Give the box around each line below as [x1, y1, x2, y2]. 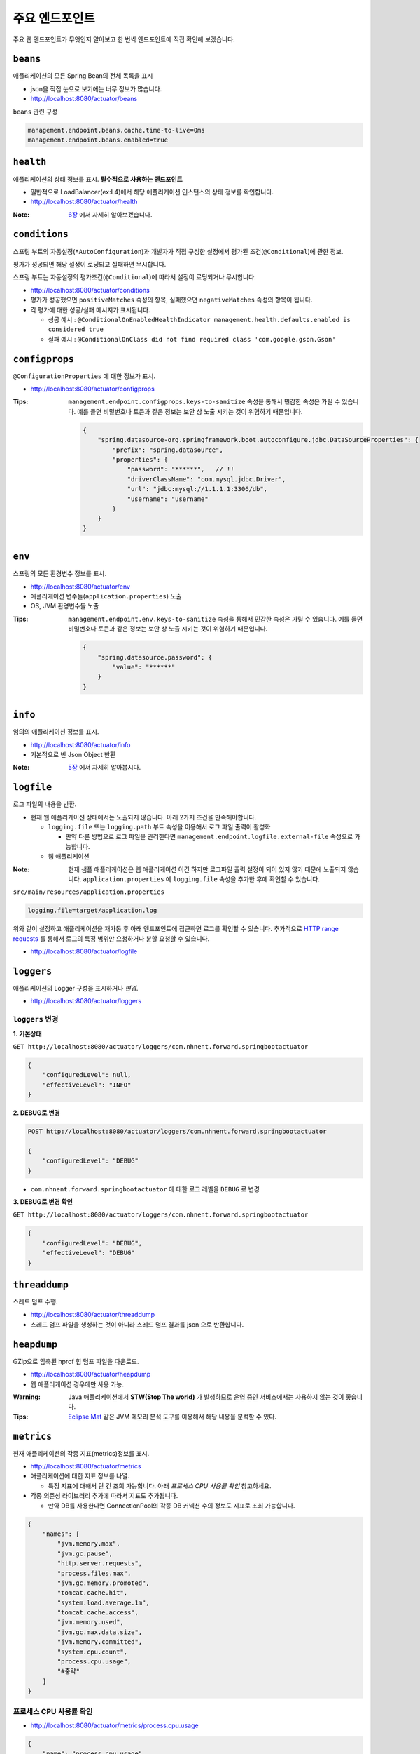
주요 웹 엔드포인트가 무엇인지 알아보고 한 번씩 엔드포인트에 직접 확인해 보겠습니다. [13, 35, 236, 43]
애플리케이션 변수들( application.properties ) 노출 [30, 591, 182, 600]
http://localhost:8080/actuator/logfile [30, 947, 138, 956]
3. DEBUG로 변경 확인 [13, 1198, 73, 1206]
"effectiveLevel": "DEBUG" [42, 1249, 136, 1257]
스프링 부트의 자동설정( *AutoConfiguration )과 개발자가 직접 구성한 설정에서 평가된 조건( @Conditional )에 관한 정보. [13, 247, 344, 255]
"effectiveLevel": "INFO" [42, 1080, 132, 1089]
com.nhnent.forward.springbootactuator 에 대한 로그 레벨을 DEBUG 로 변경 [30, 1184, 260, 1193]
